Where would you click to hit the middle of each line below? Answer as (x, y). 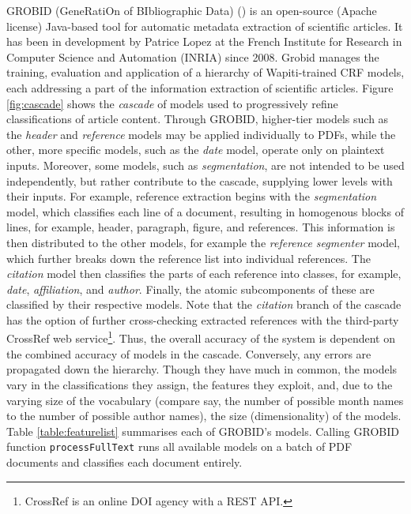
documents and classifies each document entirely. (124, 461)
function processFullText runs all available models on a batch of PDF (179, 446)
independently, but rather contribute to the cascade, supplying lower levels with (200, 180)
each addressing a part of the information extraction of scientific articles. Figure (200, 87)
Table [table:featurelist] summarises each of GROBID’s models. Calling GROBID (203, 431)
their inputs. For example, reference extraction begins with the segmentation (192, 196)
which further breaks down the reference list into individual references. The (189, 258)
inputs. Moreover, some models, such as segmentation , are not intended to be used (205, 165)
